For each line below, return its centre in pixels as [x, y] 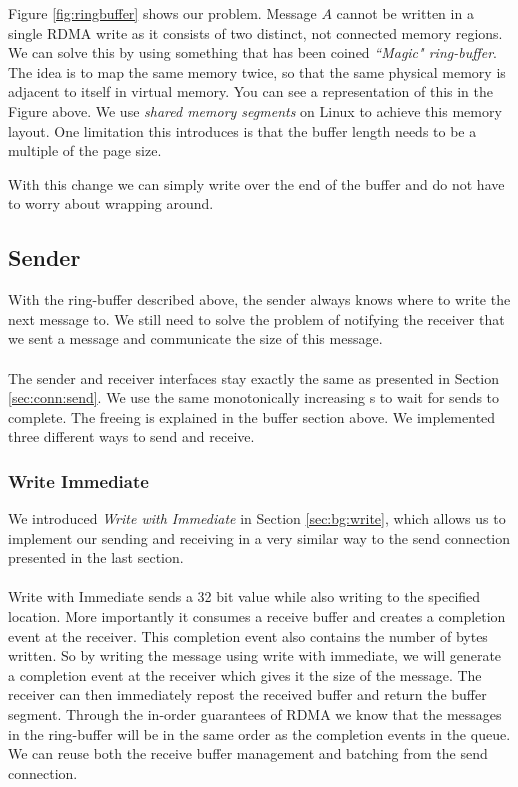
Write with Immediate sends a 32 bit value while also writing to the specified [244, 596]
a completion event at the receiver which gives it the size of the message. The [245, 674]
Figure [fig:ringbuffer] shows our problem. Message [162, 13]
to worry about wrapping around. [111, 203]
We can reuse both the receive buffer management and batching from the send [248, 753]
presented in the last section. [96, 557]
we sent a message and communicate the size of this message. [195, 338]
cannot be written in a [405, 13]
